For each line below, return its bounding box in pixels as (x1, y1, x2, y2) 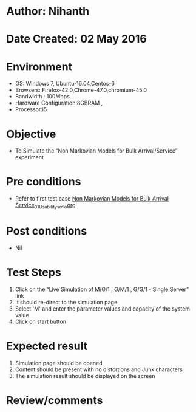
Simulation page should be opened (15, 359, 103, 366)
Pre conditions (6, 175, 81, 189)
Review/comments (6, 393, 103, 407)
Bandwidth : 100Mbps (15, 93, 70, 100)
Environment (6, 60, 73, 74)
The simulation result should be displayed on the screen (15, 372, 156, 379)
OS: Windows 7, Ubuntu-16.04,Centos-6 (15, 80, 115, 88)
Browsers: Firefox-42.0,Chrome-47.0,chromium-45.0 (15, 86, 147, 94)
